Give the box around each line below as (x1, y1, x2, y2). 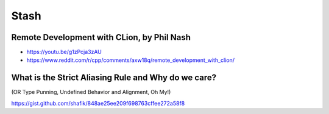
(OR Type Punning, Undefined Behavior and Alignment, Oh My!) (11, 89, 171, 96)
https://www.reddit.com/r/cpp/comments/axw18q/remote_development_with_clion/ (26, 56, 235, 64)
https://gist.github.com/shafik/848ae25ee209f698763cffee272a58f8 (11, 99, 185, 107)
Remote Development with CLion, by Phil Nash (11, 32, 191, 42)
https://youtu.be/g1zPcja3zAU (26, 49, 102, 56)
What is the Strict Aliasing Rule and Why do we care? (11, 73, 217, 83)
